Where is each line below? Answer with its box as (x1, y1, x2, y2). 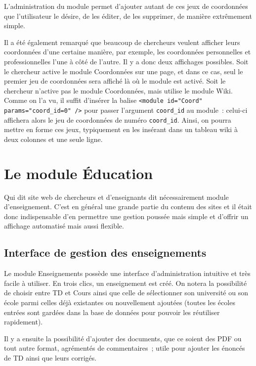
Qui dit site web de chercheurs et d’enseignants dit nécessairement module (4, 191, 229, 202)
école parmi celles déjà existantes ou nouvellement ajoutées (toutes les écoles (4, 297, 235, 307)
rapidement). (4, 317, 43, 327)
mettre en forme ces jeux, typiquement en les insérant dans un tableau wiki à (4, 124, 238, 135)
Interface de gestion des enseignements (4, 245, 207, 260)
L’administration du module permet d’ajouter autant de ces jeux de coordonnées (4, 1, 248, 11)
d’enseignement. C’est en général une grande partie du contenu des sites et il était (4, 201, 252, 212)
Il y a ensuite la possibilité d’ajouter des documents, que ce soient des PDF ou (4, 333, 242, 343)
